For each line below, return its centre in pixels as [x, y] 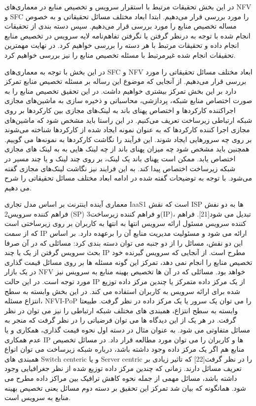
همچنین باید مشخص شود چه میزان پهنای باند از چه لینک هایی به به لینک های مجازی [127, 149]
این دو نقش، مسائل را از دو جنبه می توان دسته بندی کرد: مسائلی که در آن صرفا [124, 242]
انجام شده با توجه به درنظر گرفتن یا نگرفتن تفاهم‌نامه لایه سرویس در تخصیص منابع [128, 35]
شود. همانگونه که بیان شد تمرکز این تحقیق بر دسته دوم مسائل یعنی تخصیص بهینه [125, 388]
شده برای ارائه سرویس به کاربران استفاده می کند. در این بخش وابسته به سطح [122, 291]
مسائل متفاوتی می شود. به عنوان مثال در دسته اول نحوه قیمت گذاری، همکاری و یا [127, 330]
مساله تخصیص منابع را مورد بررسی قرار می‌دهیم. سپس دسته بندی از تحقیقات [121, 26]
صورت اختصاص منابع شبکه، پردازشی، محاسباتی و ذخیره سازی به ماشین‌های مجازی [128, 100]
